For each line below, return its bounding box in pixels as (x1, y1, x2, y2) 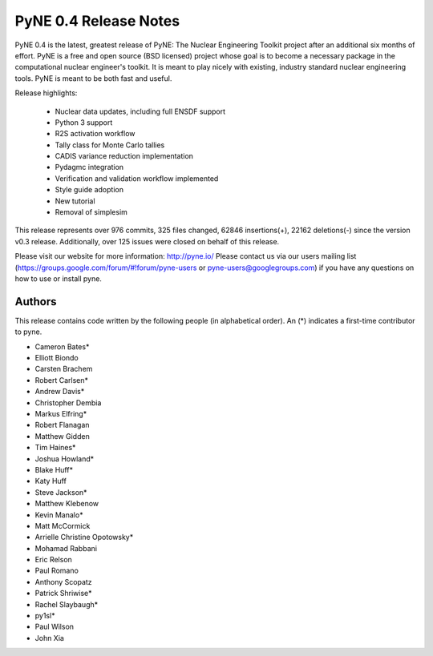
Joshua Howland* (34, 453, 95, 464)
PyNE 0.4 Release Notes (14, 12, 180, 30)
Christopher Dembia (34, 397, 102, 408)
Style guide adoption (55, 185, 124, 195)
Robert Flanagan (34, 421, 90, 430)
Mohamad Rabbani (34, 543, 98, 553)
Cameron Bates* (34, 341, 90, 352)
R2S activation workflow (55, 129, 136, 139)
